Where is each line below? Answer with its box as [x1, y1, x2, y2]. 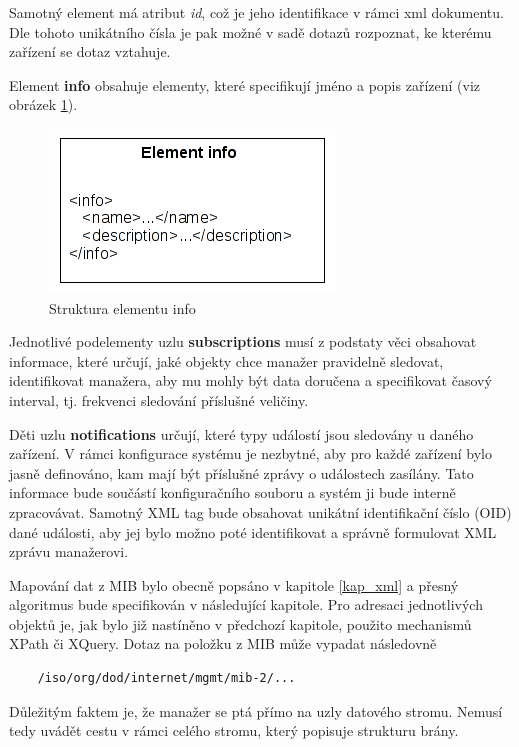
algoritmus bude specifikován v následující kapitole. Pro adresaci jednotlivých [9, 594, 483, 615]
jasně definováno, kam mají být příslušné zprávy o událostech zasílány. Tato [9, 462, 474, 483]
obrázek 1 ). [9, 94, 78, 115]
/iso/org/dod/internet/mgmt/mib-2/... [37, 671, 296, 686]
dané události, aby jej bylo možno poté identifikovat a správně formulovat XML [9, 521, 497, 542]
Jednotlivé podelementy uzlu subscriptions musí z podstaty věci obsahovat [9, 331, 477, 352]
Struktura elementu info [49, 297, 196, 318]
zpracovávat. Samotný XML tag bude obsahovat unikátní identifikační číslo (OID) [9, 501, 512, 522]
